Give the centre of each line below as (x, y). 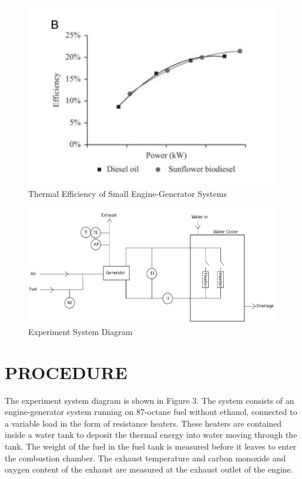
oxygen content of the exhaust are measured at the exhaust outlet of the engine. (149, 469)
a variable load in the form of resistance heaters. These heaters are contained (143, 423)
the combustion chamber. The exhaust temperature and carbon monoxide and (145, 458)
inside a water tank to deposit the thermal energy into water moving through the (151, 435)
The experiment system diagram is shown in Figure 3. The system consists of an (150, 400)
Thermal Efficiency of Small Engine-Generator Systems (127, 194)
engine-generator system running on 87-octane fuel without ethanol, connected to (151, 412)
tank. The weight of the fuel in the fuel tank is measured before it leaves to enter (151, 446)
